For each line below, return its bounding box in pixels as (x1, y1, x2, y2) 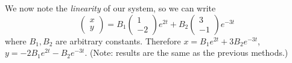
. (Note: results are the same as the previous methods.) (84, 46, 288, 59)
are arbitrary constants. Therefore (56, 34, 181, 47)
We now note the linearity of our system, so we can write (5, 2, 216, 14)
